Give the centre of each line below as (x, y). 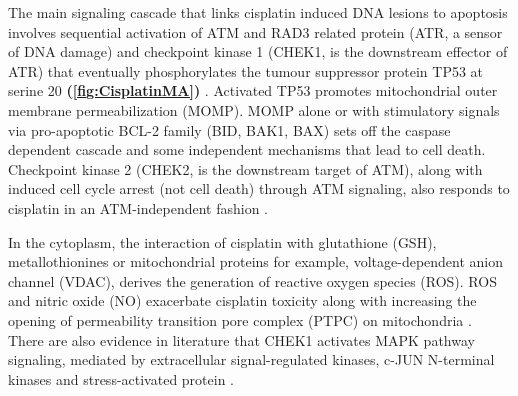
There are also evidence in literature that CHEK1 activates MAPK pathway (241, 339)
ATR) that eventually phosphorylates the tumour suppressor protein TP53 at (246, 70)
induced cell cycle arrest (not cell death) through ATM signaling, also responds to (259, 188)
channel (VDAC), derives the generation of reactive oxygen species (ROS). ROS (252, 280)
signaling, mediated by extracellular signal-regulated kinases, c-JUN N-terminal (251, 359)
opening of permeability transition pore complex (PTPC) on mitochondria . (240, 319)
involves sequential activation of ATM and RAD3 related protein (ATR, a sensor (255, 31)
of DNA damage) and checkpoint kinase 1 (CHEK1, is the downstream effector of (258, 51)
